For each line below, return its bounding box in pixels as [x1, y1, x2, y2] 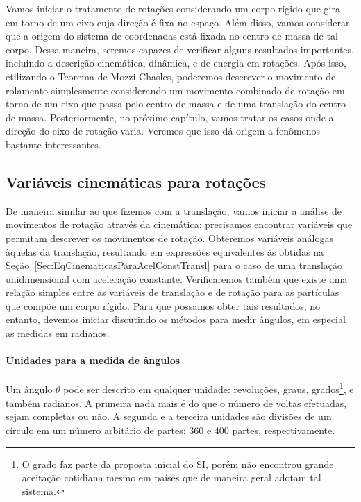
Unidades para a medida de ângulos [6, 353, 180, 367]
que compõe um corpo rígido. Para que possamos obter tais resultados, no [6, 298, 321, 313]
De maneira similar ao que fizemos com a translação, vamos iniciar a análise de [6, 203, 342, 218]
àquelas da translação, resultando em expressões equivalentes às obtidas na [6, 244, 324, 259]
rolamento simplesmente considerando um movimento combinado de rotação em [6, 83, 345, 97]
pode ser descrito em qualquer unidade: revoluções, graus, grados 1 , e [63, 380, 354, 397]
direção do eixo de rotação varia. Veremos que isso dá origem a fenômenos [6, 123, 321, 138]
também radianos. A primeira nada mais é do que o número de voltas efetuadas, [6, 395, 347, 410]
